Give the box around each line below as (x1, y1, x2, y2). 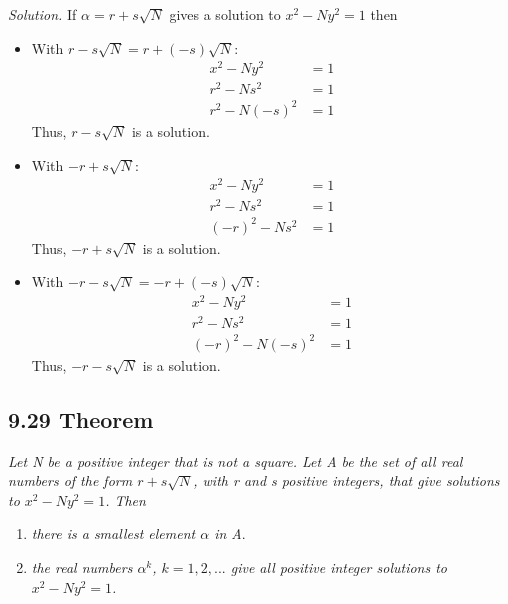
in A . (214, 523, 246, 544)
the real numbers (31, 556, 133, 577)
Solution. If (8, 4, 77, 24)
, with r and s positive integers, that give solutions (193, 470, 500, 491)
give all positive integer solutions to (230, 556, 448, 577)
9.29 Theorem (8, 403, 154, 434)
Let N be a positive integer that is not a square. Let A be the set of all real (8, 450, 463, 471)
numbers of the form (8, 470, 133, 491)
